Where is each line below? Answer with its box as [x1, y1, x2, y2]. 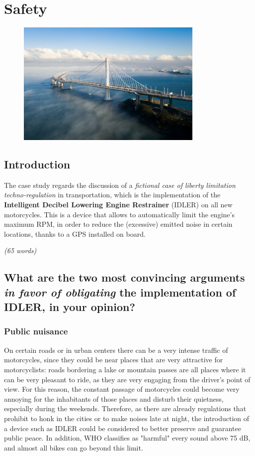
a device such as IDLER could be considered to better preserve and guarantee [4, 423, 241, 433]
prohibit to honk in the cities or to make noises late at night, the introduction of [4, 413, 250, 423]
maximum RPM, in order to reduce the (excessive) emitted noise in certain [4, 219, 233, 229]
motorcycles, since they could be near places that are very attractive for [4, 354, 223, 365]
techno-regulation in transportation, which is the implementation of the [4, 189, 221, 200]
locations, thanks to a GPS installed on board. [4, 228, 146, 239]
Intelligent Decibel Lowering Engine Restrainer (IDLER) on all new [4, 199, 233, 209]
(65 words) [4, 245, 37, 256]
